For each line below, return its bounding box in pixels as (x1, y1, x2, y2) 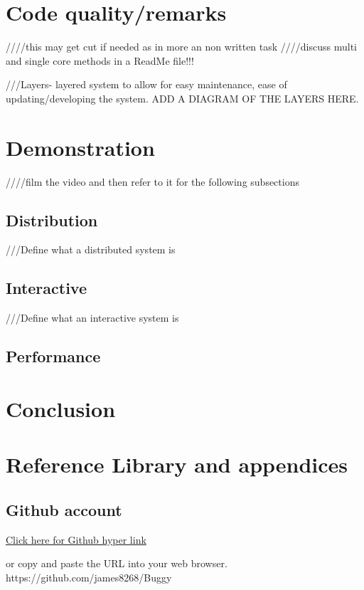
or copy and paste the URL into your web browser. (6, 556, 227, 571)
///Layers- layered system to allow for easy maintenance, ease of (6, 77, 287, 92)
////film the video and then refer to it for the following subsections (6, 174, 299, 189)
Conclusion (6, 394, 116, 423)
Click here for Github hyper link (6, 532, 146, 547)
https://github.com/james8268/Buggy (6, 569, 172, 584)
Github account (6, 498, 122, 520)
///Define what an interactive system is (6, 310, 179, 325)
